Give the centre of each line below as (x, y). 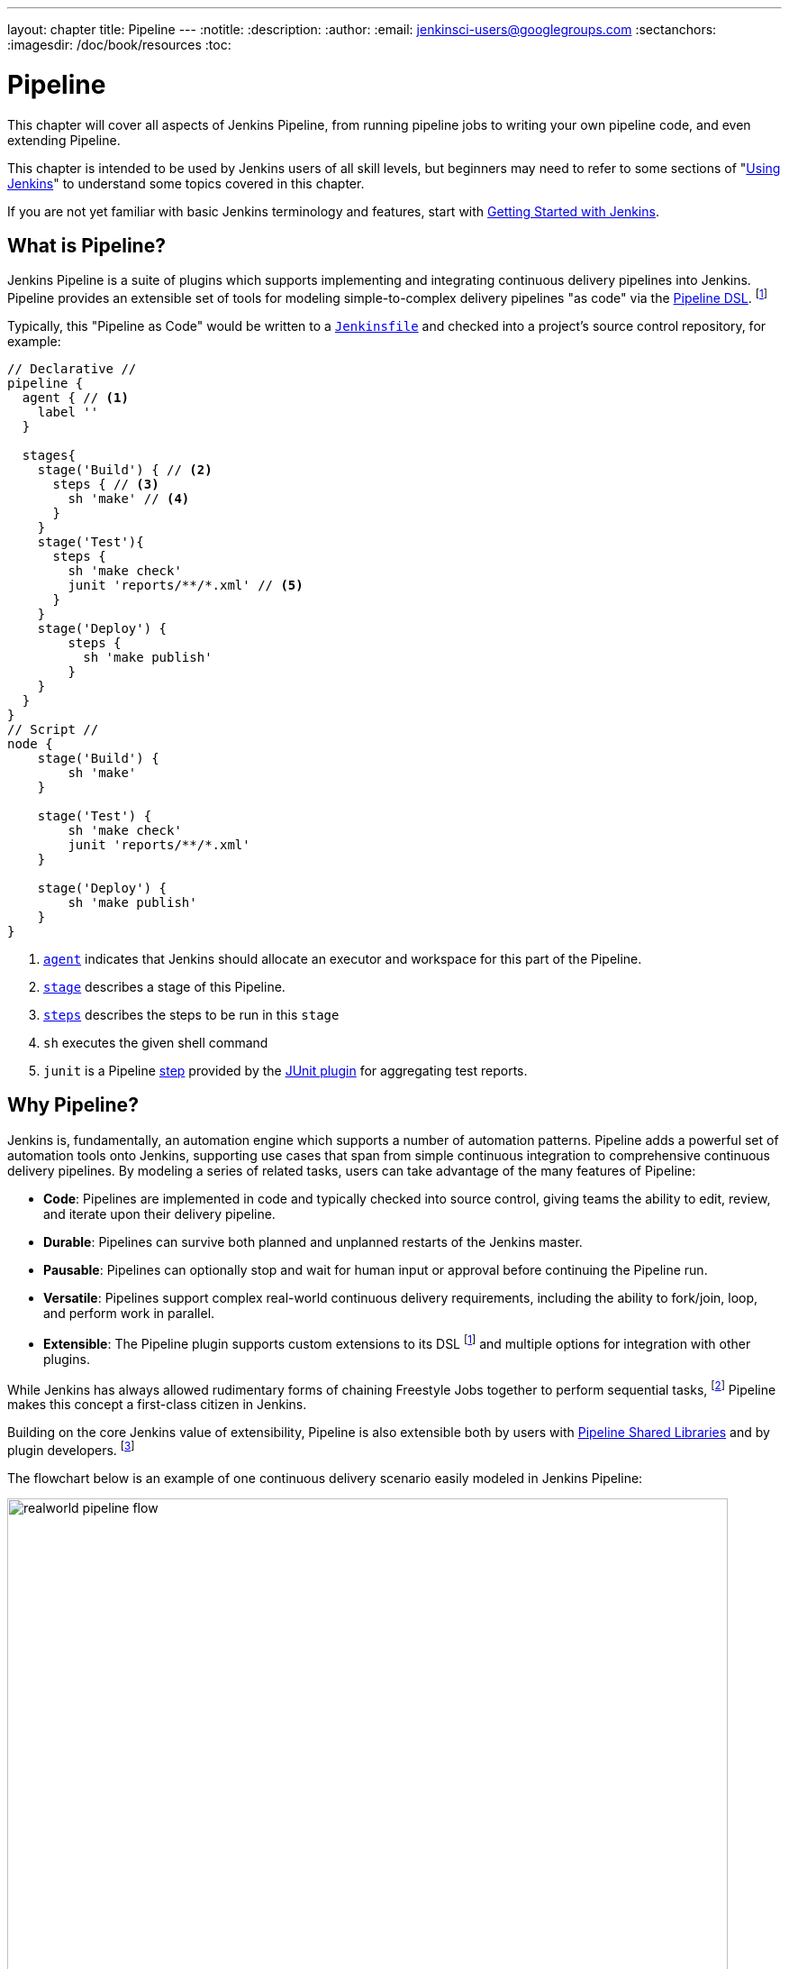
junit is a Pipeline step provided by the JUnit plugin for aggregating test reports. (286, 1071)
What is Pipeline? (86, 245)
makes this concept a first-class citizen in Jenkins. (157, 1405)
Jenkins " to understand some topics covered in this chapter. (186, 183)
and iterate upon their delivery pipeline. (159, 1213)
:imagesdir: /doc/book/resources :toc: (119, 45)
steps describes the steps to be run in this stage (191, 1015)
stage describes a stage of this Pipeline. (164, 987)
